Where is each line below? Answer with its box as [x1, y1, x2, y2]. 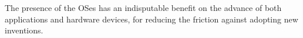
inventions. [5, 24, 43, 36]
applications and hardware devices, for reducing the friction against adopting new [5, 13, 298, 25]
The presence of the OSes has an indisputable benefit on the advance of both [5, 2, 282, 13]
